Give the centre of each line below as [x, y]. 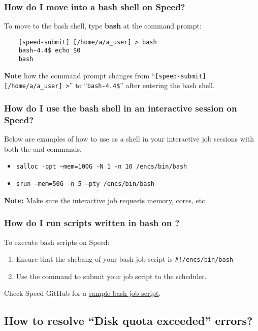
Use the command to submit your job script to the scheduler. [111, 276]
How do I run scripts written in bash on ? [92, 223]
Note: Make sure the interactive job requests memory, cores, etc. [106, 200]
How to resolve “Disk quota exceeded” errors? [128, 321]
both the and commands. [43, 148]
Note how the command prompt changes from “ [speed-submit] [105, 75]
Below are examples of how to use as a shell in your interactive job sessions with [129, 139]
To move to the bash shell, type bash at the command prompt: [103, 26]
